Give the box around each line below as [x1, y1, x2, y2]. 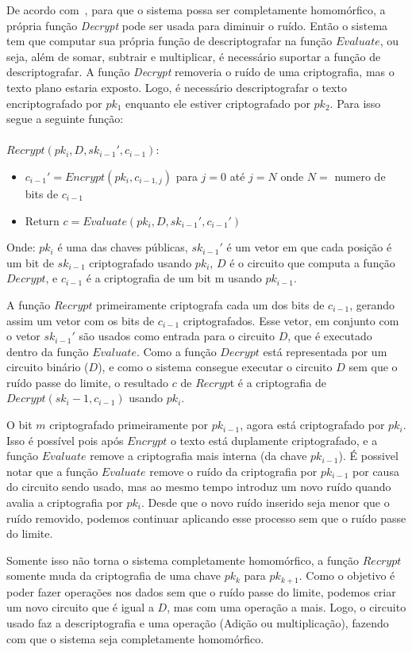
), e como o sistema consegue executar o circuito [98, 359, 333, 375]
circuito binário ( [6, 359, 89, 375]
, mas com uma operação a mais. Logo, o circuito [167, 599, 406, 616]
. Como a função [136, 343, 217, 359]
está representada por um [263, 343, 387, 359]
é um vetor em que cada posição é [226, 239, 392, 255]
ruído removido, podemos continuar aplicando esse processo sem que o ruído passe [6, 509, 406, 526]
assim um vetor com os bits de [6, 312, 155, 328]
